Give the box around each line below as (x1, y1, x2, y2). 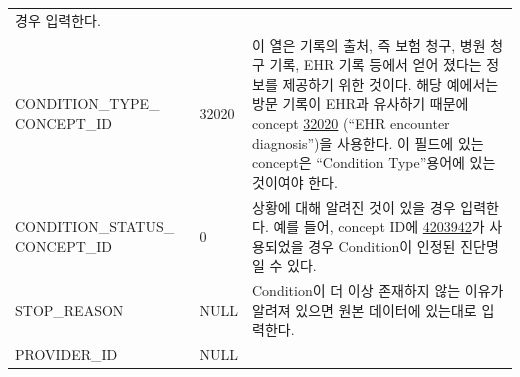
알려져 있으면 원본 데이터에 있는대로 (252, 299, 477, 320)
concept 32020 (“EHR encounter (252, 112, 450, 133)
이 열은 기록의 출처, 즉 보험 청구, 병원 (252, 34, 486, 55)
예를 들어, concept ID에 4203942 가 (273, 216, 485, 237)
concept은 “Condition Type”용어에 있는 (252, 152, 496, 173)
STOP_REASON (15, 299, 124, 320)
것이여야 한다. (252, 171, 338, 192)
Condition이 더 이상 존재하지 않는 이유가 (252, 280, 504, 301)
